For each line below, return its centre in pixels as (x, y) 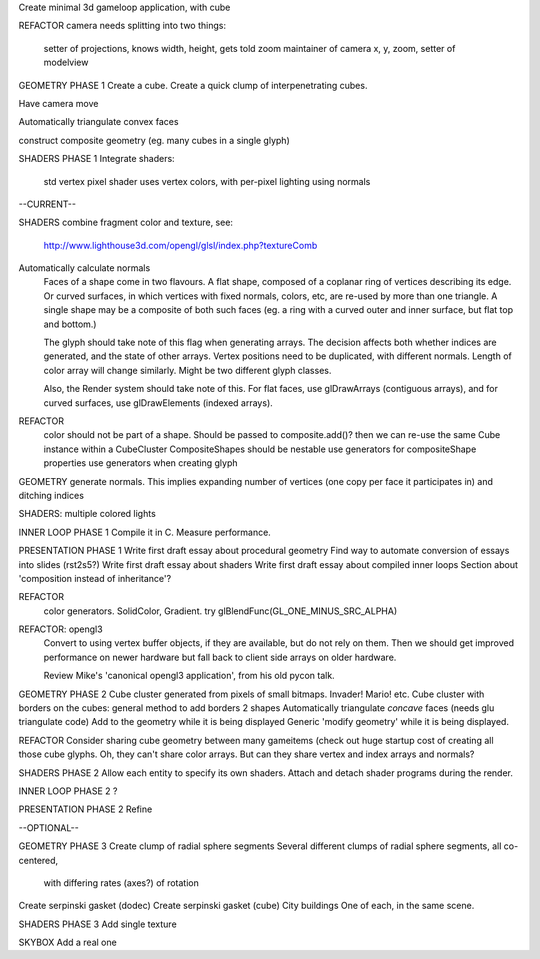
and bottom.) (70, 324)
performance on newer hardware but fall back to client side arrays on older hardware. (220, 657)
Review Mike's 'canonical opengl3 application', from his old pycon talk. (189, 676)
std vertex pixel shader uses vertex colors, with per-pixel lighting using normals (207, 181)
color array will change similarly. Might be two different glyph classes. (187, 370)
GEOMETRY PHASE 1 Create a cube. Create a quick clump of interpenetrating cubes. (193, 85)
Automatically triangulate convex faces (98, 122)
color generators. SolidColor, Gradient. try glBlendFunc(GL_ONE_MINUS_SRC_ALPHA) (220, 611)
